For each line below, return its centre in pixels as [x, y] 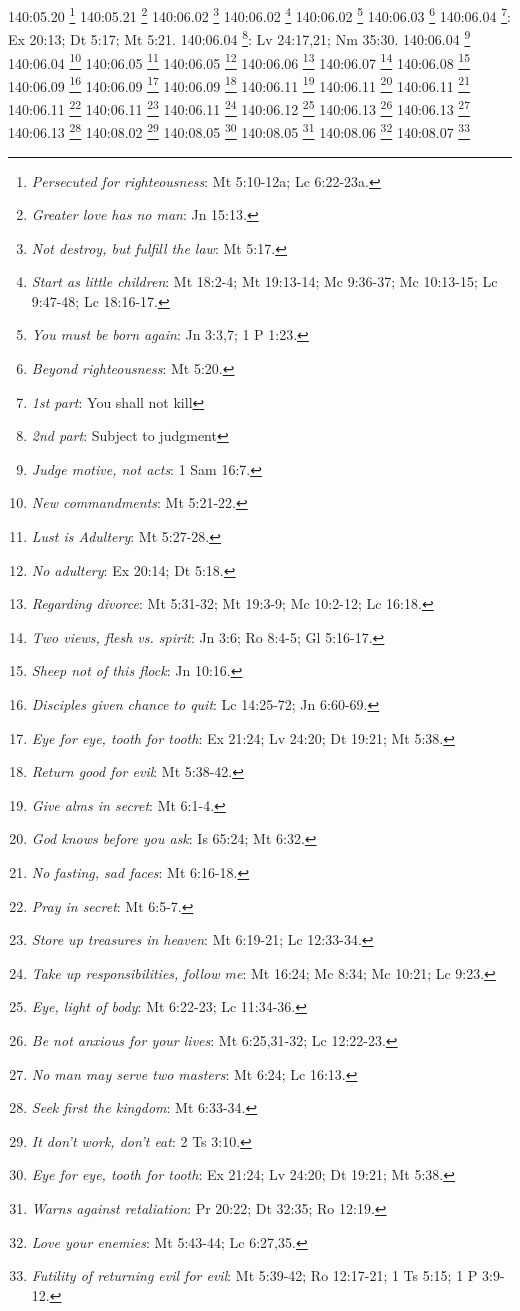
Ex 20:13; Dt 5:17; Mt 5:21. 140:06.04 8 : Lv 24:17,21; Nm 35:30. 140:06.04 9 [239, 37]
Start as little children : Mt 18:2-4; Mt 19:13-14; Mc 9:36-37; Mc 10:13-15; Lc [264, 281]
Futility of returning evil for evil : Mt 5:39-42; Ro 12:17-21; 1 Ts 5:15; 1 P [254, 1275]
